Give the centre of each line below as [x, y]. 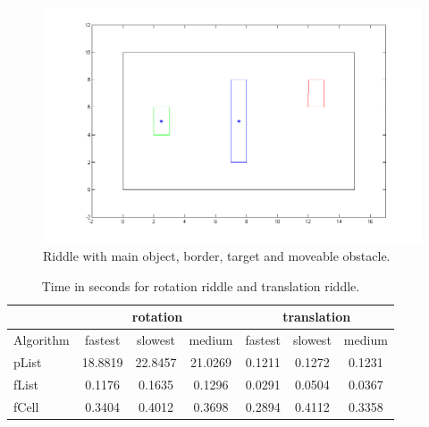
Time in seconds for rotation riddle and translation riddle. [201, 285]
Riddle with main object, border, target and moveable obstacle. [217, 255]
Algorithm [42, 339]
